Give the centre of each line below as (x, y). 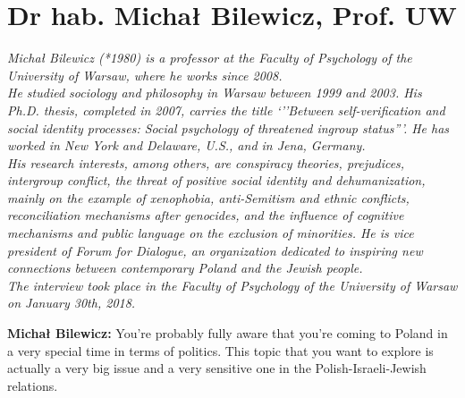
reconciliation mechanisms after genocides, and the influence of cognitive (206, 215)
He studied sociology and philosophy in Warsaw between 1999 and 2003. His (215, 93)
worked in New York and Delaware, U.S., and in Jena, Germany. (186, 145)
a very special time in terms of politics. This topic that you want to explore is (220, 350)
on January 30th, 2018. (72, 303)
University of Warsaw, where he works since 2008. (145, 75)
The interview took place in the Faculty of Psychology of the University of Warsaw (232, 285)
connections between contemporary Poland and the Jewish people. (185, 268)
